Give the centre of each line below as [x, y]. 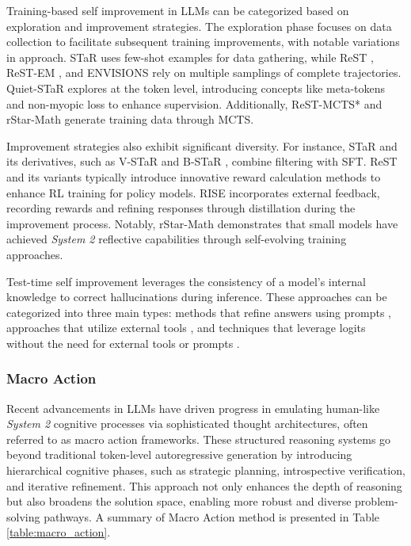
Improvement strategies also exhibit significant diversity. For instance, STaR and [202, 145]
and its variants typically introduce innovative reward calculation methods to [194, 176]
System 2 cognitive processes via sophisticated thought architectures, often [187, 424]
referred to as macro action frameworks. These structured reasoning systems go [199, 439]
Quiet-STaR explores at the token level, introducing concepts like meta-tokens [196, 88]
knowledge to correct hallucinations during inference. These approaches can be [197, 297]
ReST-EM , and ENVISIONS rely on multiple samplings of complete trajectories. [204, 73]
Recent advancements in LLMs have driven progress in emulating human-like [193, 408]
